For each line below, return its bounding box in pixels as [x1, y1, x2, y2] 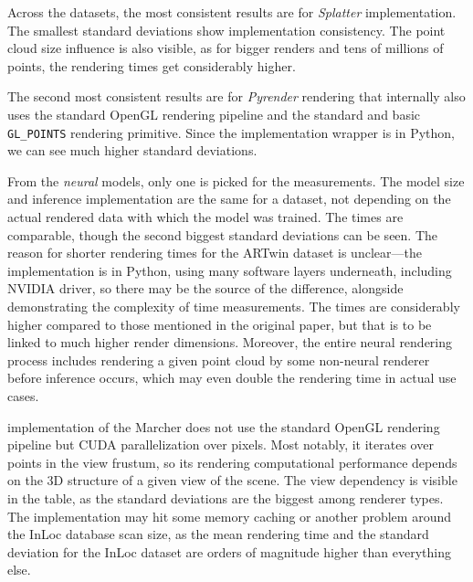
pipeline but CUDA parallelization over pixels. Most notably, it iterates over [7, 435, 434, 454]
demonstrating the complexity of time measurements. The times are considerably [7, 296, 460, 315]
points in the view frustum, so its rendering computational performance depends [7, 452, 457, 471]
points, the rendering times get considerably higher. [7, 56, 296, 75]
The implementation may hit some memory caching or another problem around [7, 506, 451, 525]
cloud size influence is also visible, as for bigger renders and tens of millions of [7, 38, 444, 58]
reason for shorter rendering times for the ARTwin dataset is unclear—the [7, 243, 422, 262]
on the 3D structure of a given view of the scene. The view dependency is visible [7, 471, 457, 490]
